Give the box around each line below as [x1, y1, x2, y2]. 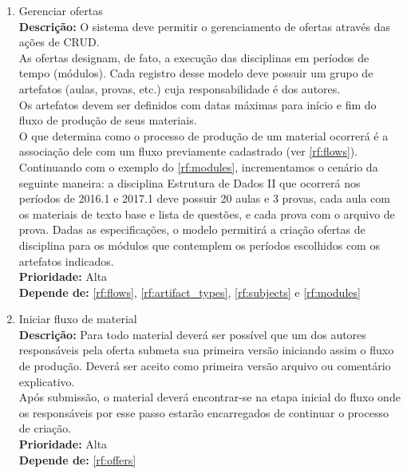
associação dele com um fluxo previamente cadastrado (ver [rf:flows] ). [18, 143, 358, 160]
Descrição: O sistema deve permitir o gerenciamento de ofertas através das [18, 18, 390, 34]
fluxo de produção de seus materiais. [18, 112, 197, 128]
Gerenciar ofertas [18, 2, 103, 18]
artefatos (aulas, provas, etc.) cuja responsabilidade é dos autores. [18, 80, 341, 97]
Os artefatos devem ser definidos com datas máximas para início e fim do [18, 96, 377, 113]
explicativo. [18, 373, 75, 389]
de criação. [18, 420, 72, 436]
